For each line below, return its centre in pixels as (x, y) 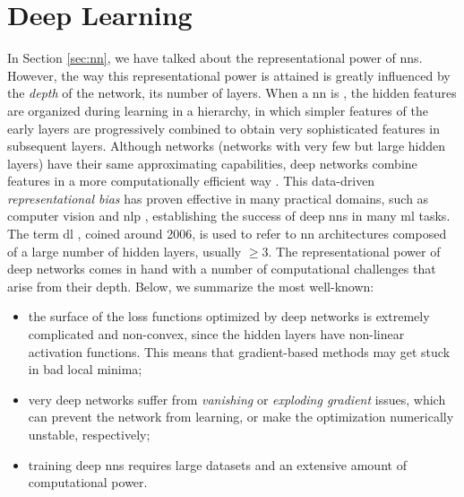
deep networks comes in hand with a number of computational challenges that (222, 269)
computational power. (88, 482)
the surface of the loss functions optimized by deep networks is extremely (229, 316)
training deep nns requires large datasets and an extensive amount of (217, 464)
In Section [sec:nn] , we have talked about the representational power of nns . (215, 58)
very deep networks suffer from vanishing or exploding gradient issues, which (237, 399)
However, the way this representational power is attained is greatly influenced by (229, 75)
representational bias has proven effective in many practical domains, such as (218, 198)
